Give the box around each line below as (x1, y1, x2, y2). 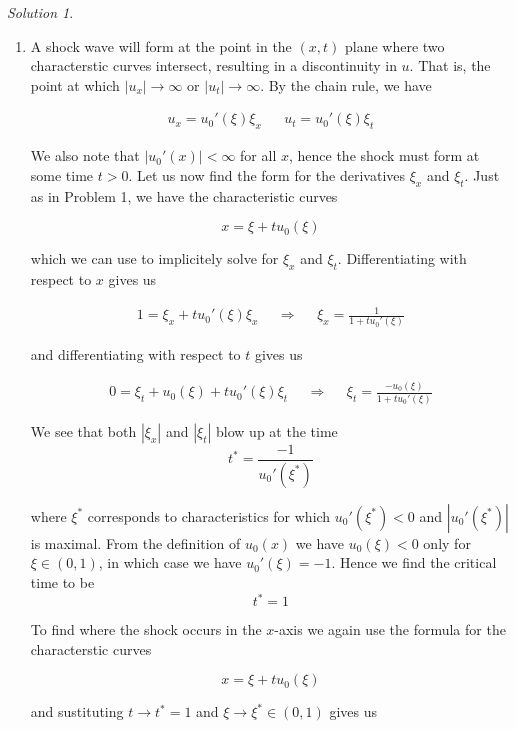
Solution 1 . (7, 2, 74, 22)
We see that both (30, 420, 137, 441)
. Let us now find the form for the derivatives (128, 164, 406, 185)
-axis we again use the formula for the (274, 619, 506, 639)
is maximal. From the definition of (30, 532, 241, 553)
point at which (30, 74, 120, 95)
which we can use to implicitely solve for (30, 248, 279, 269)
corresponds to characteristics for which (87, 505, 331, 526)
